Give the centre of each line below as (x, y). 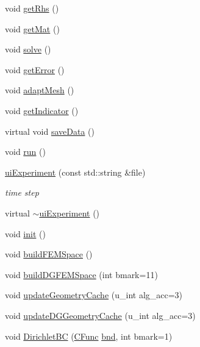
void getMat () (32, 28)
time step (22, 192)
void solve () (28, 49)
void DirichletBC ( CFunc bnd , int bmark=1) (89, 336)
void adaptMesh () (40, 90)
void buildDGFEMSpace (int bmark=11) (81, 274)
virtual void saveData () (50, 131)
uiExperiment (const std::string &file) (75, 172)
